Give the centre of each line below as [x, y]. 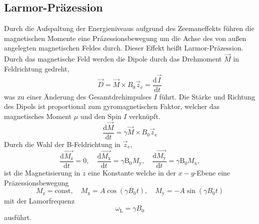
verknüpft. [145, 116]
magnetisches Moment [38, 116]
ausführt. [18, 217]
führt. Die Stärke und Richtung [207, 96]
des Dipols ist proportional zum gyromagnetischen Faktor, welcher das [112, 106]
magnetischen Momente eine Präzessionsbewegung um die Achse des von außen [125, 38]
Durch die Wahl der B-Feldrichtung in [62, 144]
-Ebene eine [212, 173]
